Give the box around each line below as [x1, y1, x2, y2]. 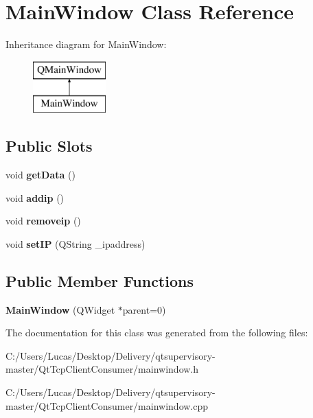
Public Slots [5, 135, 93, 156]
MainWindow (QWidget [5, 302, 115, 316]
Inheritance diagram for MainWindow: [5, 37, 167, 51]
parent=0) [122, 302, 166, 316]
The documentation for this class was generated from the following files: [5, 325, 308, 340]
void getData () [5, 167, 76, 182]
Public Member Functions [5, 270, 194, 291]
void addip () [5, 190, 65, 205]
